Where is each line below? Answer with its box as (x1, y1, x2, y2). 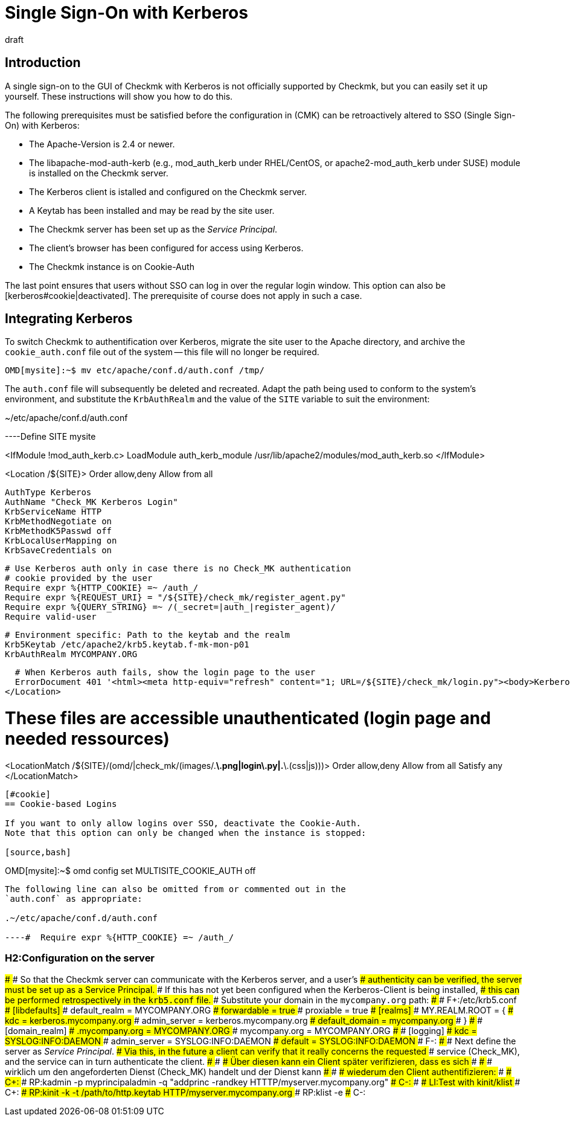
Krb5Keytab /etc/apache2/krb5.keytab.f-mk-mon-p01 (5, 640, 249, 650)
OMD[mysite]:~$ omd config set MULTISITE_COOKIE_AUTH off (5, 865, 256, 876)
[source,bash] (5, 847, 71, 857)
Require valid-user (5, 612, 97, 622)
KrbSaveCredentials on (5, 545, 112, 556)
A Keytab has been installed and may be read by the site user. (29, 205, 275, 216)
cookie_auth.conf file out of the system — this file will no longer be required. (5, 347, 319, 358)
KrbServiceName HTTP (5, 507, 102, 517)
